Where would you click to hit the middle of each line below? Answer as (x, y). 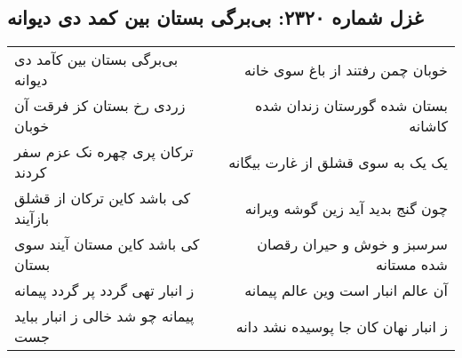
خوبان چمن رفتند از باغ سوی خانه (346, 69)
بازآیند (32, 219)
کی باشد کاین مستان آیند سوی (107, 244)
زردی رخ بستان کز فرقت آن (100, 106)
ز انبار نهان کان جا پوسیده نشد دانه (342, 326)
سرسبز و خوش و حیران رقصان (352, 244)
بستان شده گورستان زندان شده (351, 106)
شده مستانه (411, 265)
